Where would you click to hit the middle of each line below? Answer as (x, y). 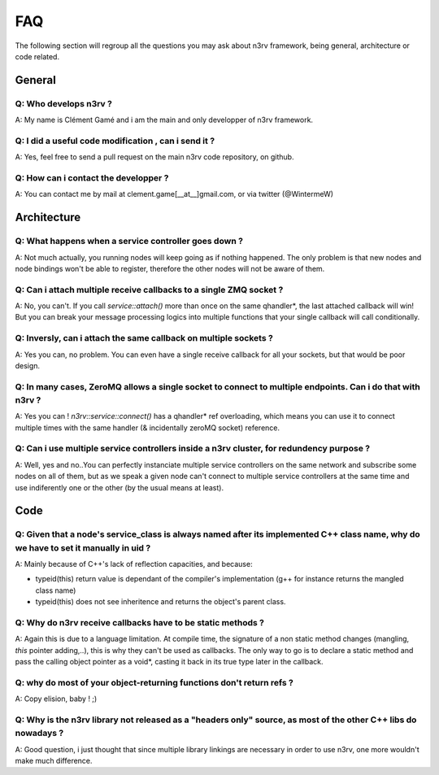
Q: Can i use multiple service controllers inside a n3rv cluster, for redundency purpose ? (192, 449)
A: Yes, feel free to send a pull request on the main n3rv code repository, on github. (154, 157)
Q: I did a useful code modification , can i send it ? (115, 141)
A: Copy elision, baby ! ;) (56, 699)
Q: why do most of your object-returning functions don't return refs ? (154, 682)
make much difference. (54, 760)
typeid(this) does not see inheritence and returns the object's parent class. (161, 602)
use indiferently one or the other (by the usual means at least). (119, 487)
